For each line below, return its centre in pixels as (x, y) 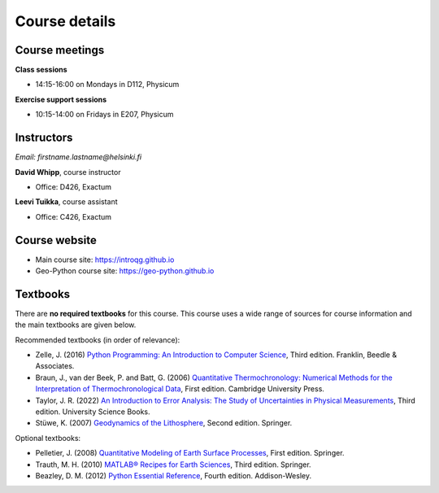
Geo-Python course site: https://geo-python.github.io (125, 271)
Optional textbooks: (48, 438)
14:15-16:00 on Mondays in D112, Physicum (107, 85)
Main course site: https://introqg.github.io (105, 260)
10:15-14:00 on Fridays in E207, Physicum (104, 115)
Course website (56, 240)
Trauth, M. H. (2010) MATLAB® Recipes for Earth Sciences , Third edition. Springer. (174, 465)
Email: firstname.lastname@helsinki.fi (78, 157)
